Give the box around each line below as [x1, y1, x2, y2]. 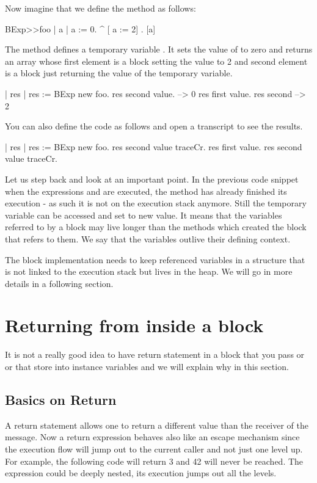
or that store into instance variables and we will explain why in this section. [5, 360, 289, 372]
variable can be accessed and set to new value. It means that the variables [5, 208, 282, 221]
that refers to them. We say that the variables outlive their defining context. [5, 232, 291, 245]
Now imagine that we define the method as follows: [5, 2, 196, 14]
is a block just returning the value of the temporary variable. [5, 67, 233, 79]
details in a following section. [5, 277, 114, 289]
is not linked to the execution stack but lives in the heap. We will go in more [5, 265, 293, 278]
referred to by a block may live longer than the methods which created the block [5, 220, 307, 233]
